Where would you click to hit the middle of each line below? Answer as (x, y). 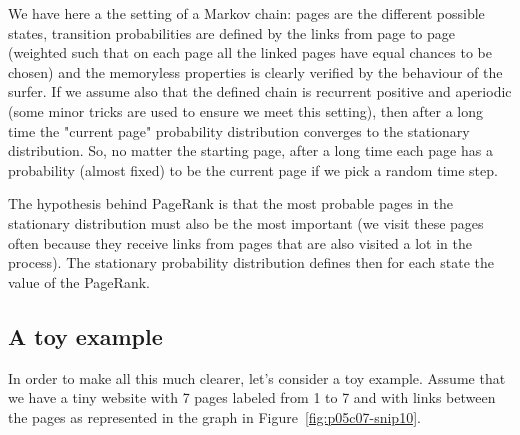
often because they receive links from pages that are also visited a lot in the (240, 242)
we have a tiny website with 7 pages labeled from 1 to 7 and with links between (252, 397)
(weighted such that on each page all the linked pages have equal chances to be (250, 52)
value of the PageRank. (79, 281)
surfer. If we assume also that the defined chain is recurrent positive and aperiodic (260, 91)
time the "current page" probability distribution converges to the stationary (239, 130)
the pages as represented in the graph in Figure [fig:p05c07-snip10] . (214, 416)
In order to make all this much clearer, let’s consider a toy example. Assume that (257, 377)
